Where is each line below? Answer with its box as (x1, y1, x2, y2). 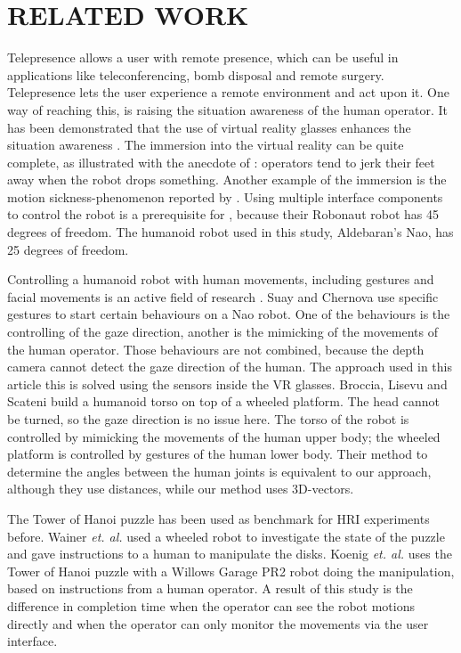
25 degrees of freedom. (7, 240, 129, 258)
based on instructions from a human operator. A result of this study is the (7, 579, 413, 598)
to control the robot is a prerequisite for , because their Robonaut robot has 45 (7, 205, 439, 224)
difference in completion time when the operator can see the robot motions (7, 596, 415, 615)
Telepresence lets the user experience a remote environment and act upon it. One (7, 83, 449, 102)
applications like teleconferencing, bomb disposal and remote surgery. (7, 65, 384, 84)
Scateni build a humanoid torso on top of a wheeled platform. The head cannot (7, 392, 440, 411)
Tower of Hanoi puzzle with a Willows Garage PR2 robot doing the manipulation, (7, 561, 455, 580)
